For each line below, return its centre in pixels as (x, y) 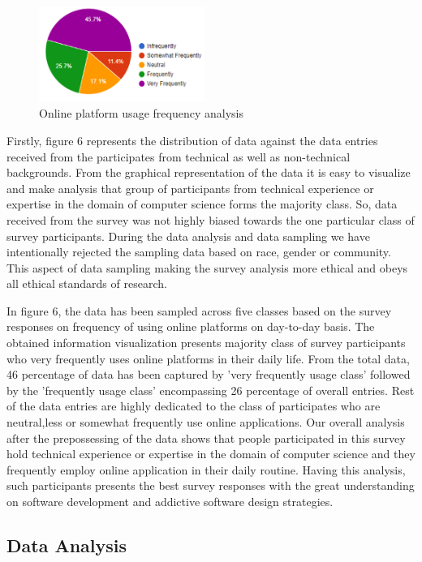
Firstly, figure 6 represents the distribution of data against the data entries (192, 140)
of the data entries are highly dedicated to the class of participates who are (194, 406)
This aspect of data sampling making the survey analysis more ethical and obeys (207, 267)
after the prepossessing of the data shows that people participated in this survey (206, 438)
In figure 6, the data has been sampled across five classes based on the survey (199, 310)
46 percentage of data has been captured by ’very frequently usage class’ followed (209, 374)
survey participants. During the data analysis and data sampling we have (188, 236)
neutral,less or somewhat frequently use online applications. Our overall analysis (206, 422)
